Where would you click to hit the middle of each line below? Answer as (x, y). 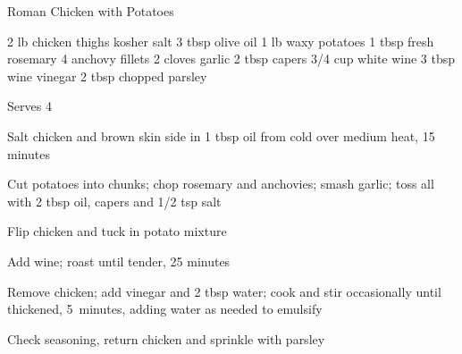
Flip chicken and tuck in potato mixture (117, 231)
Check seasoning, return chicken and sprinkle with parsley (166, 338)
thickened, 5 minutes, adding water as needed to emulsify (165, 309)
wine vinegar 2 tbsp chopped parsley (107, 76)
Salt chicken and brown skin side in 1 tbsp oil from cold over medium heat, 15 (221, 135)
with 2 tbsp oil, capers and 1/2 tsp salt (114, 201)
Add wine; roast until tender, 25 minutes (119, 261)
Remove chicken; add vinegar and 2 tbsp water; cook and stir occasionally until (224, 291)
